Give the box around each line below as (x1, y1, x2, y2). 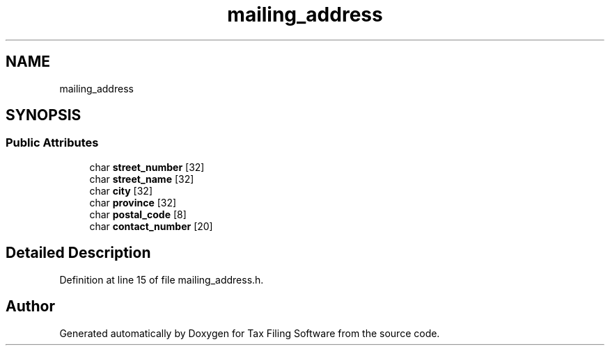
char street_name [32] (89, 172, 194, 185)
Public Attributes (6, 136, 99, 150)
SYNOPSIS (6, 106, 81, 124)
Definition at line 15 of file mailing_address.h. (59, 273, 264, 286)
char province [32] (89, 196, 177, 209)
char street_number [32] (89, 161, 205, 173)
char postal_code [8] (89, 208, 187, 220)
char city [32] (89, 184, 152, 197)
